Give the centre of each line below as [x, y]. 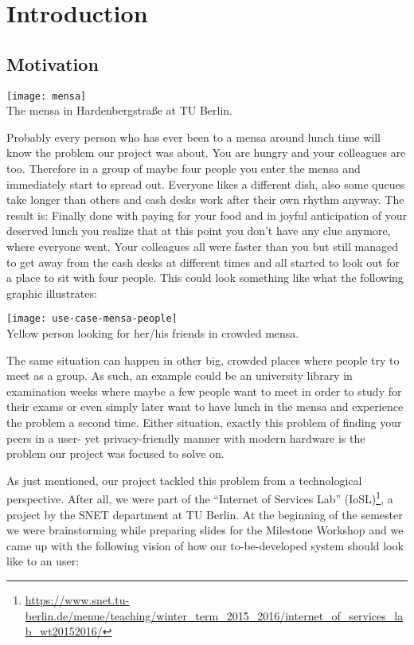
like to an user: [43, 561]
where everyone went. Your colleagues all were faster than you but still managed [202, 246]
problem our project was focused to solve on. [115, 453]
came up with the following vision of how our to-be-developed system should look [205, 545]
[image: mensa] [47, 96]
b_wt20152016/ [64, 631]
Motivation [53, 63]
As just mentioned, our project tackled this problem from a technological [184, 480]
